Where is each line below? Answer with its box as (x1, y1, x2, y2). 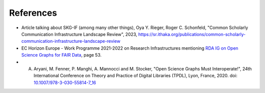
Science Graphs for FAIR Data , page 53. (21, 52, 102, 58)
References (9, 7, 57, 18)
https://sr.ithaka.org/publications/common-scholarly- (138, 31, 246, 37)
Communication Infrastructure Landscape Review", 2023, (21, 31, 137, 37)
